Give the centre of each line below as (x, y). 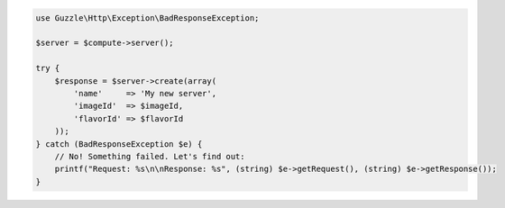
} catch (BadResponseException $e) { (119, 144)
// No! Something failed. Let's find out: (150, 156)
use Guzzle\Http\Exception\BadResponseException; (147, 18)
